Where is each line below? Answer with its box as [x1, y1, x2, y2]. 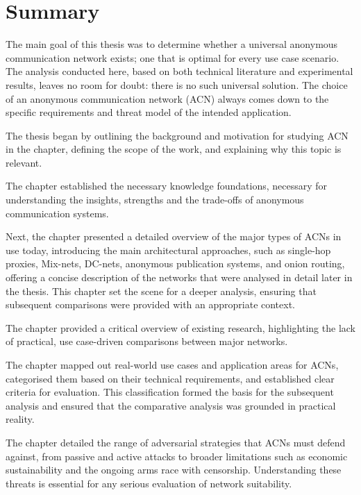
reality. [6, 412, 35, 426]
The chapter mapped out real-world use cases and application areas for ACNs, [6, 358, 339, 371]
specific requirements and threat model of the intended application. [6, 105, 292, 119]
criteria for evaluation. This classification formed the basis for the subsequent [6, 385, 334, 399]
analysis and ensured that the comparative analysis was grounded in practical [6, 398, 336, 412]
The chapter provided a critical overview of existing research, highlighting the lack [6, 320, 355, 335]
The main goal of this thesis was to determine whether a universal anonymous [6, 37, 338, 51]
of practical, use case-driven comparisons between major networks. [6, 334, 288, 349]
